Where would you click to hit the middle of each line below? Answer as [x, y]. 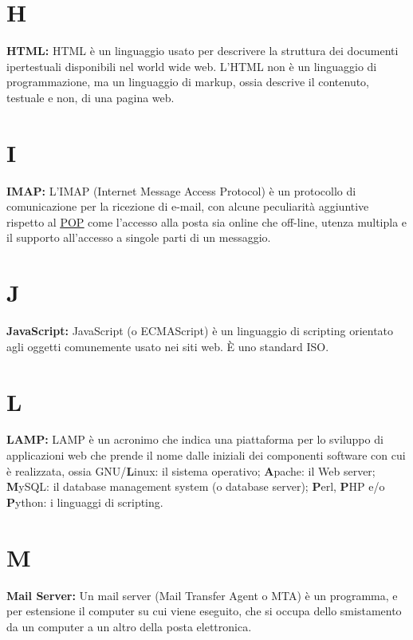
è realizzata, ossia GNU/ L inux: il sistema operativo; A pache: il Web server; [191, 470]
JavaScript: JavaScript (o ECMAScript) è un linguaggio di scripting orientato [200, 331]
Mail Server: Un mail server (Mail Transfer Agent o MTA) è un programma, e [202, 595]
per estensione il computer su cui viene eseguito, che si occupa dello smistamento [204, 611]
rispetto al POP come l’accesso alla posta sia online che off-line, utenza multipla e [207, 221]
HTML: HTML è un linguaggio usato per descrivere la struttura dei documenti [203, 51]
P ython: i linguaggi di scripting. [85, 502]
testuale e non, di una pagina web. [90, 97]
